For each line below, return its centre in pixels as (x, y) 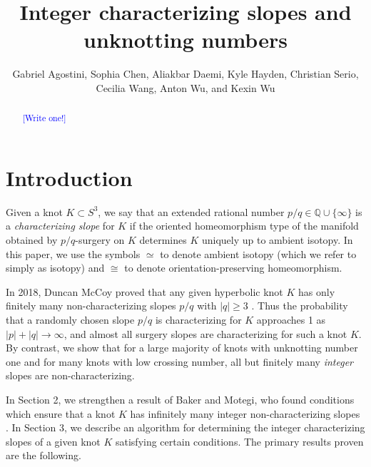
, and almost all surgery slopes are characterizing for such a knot (205, 333)
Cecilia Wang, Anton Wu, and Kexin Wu (185, 87)
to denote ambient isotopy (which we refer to (258, 253)
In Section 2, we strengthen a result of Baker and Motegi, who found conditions (180, 400)
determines (163, 240)
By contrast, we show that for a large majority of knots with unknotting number (182, 348)
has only (317, 291)
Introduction (69, 177)
